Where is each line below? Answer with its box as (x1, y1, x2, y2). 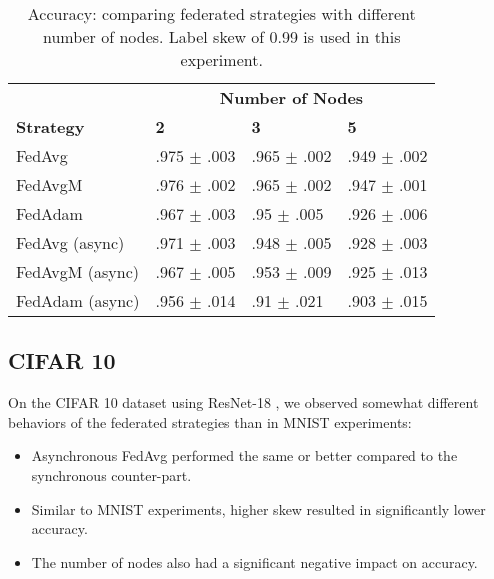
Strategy (16, 115, 85, 138)
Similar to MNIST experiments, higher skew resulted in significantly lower (31, 498, 486, 519)
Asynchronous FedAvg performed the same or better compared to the (31, 445, 458, 466)
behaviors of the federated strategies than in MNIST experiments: (8, 411, 412, 432)
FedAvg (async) (16, 231, 125, 254)
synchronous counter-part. (31, 464, 192, 485)
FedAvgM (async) (16, 260, 139, 283)
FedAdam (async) (16, 289, 140, 312)
